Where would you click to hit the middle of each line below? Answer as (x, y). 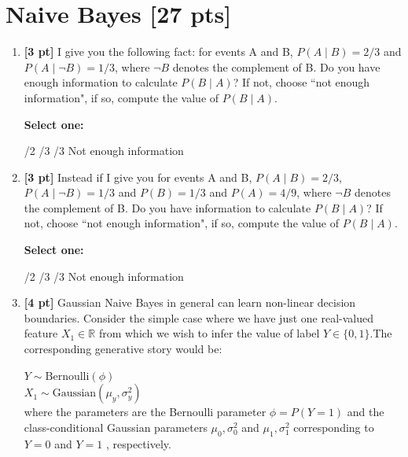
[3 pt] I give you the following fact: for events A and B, (158, 52)
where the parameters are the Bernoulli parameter (145, 412)
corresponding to (334, 427)
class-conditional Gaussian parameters (116, 427)
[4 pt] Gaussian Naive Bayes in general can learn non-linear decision (190, 302)
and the (366, 412)
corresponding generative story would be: (123, 349)
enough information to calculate (101, 82)
